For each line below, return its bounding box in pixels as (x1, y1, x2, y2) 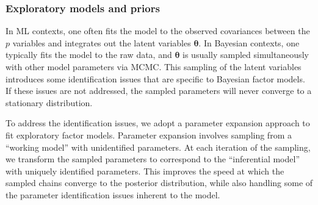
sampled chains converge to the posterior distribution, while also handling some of (5, 176, 313, 189)
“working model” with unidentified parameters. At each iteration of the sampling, (5, 140, 311, 153)
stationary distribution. (5, 96, 93, 109)
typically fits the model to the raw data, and (5, 48, 172, 61)
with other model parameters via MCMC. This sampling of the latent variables (5, 60, 302, 73)
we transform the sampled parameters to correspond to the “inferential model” (5, 153, 300, 165)
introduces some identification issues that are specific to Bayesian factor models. (5, 72, 305, 85)
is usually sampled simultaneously (182, 48, 309, 61)
